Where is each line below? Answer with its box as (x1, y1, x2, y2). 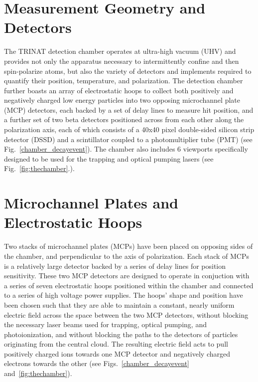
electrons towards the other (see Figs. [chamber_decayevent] (4, 358, 189, 369)
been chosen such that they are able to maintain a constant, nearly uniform (4, 299, 235, 310)
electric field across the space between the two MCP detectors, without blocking (4, 309, 249, 320)
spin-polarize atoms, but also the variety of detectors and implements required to (4, 65, 252, 76)
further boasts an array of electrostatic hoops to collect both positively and (4, 85, 234, 95)
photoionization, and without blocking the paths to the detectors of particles (4, 329, 238, 339)
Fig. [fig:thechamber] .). (4, 163, 75, 174)
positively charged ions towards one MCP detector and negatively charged (4, 348, 231, 359)
